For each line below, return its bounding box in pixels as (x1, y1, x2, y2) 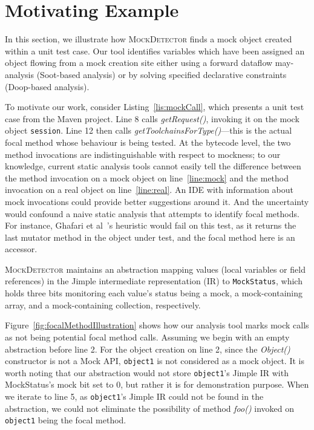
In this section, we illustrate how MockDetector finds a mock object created (5, 33, 292, 45)
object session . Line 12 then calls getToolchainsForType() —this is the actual (5, 124, 292, 137)
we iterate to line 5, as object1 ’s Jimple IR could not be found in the (5, 390, 264, 402)
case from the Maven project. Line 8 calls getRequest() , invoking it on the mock (5, 112, 299, 125)
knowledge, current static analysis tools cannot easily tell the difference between (5, 160, 301, 172)
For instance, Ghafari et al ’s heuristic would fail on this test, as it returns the (5, 219, 296, 232)
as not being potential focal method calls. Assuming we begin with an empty (5, 330, 290, 343)
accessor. (5, 243, 38, 255)
